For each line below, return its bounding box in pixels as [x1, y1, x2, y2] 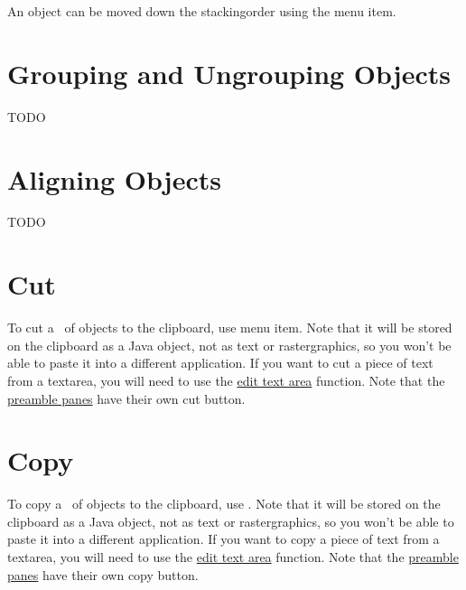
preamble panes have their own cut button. [7, 389, 246, 407]
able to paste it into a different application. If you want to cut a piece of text [7, 353, 433, 372]
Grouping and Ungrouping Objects [7, 54, 451, 91]
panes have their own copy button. [7, 565, 199, 584]
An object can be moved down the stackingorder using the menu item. [7, 2, 396, 20]
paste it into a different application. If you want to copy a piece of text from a [7, 529, 440, 548]
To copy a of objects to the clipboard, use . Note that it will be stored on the [7, 494, 441, 513]
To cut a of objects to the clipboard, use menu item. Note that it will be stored [7, 318, 452, 337]
